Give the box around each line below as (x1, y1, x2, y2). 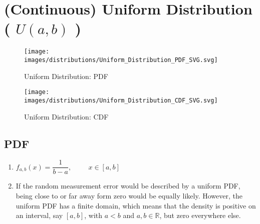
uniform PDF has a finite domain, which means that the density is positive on (16, 200, 256, 210)
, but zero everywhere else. (159, 210, 241, 220)
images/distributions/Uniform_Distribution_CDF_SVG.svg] (24, 96, 218, 104)
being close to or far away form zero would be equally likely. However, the (16, 190, 242, 200)
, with (84, 210, 103, 220)
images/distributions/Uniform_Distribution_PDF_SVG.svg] (24, 56, 218, 63)
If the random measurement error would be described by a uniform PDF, (16, 180, 240, 191)
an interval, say (16, 210, 63, 220)
